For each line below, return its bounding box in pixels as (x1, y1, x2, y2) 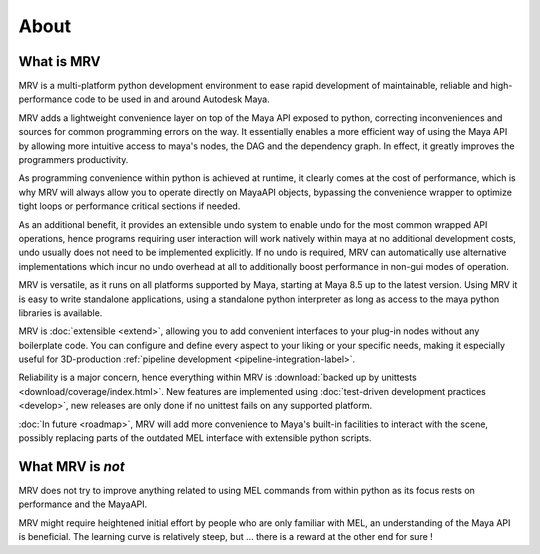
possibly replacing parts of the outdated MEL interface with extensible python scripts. (18, 432, 372, 444)
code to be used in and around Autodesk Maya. (74, 93, 270, 105)
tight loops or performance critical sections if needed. (18, 200, 241, 212)
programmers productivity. (18, 154, 129, 166)
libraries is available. (18, 306, 103, 319)
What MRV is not (18, 458, 125, 475)
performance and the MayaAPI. (18, 498, 148, 510)
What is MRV (18, 53, 101, 70)
